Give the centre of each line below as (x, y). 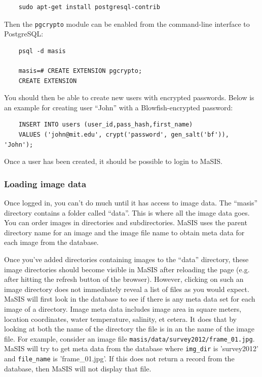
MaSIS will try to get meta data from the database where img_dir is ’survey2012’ (131, 348)
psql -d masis (42, 51)
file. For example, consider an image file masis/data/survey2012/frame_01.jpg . (129, 338)
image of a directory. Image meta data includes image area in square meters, (123, 308)
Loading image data (45, 183)
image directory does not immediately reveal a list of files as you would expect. (127, 289)
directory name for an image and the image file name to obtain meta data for (124, 232)
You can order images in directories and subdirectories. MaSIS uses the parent (126, 222)
